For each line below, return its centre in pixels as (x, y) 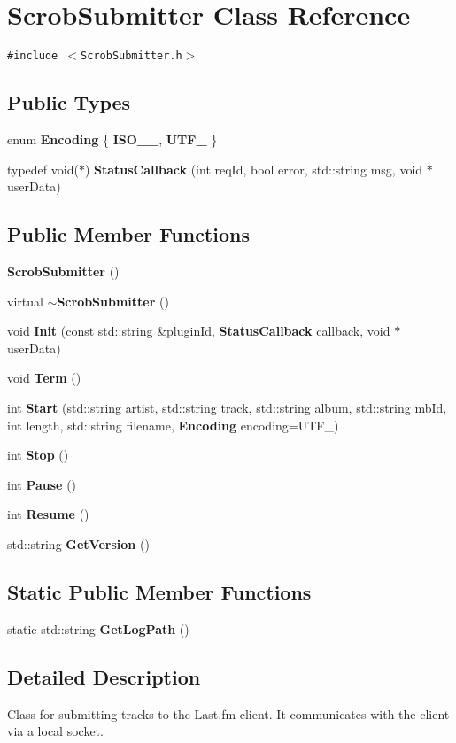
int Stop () (38, 455)
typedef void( (43, 169)
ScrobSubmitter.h (131, 56)
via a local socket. (55, 731)
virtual (25, 301)
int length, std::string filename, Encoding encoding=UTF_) (173, 425)
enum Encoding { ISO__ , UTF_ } (112, 139)
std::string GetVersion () (78, 543)
